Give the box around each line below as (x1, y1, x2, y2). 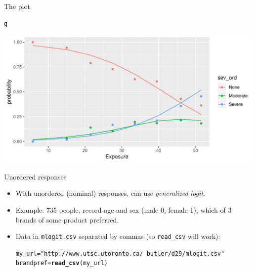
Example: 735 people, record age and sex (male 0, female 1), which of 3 (15, 204, 232, 215)
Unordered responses (4, 171, 67, 181)
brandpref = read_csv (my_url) (15, 260, 108, 267)
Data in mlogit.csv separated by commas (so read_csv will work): (15, 231, 220, 241)
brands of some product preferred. (15, 214, 119, 225)
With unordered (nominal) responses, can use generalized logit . (15, 188, 205, 198)
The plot (4, 1, 30, 11)
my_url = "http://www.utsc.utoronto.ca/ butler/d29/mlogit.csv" (15, 250, 225, 257)
